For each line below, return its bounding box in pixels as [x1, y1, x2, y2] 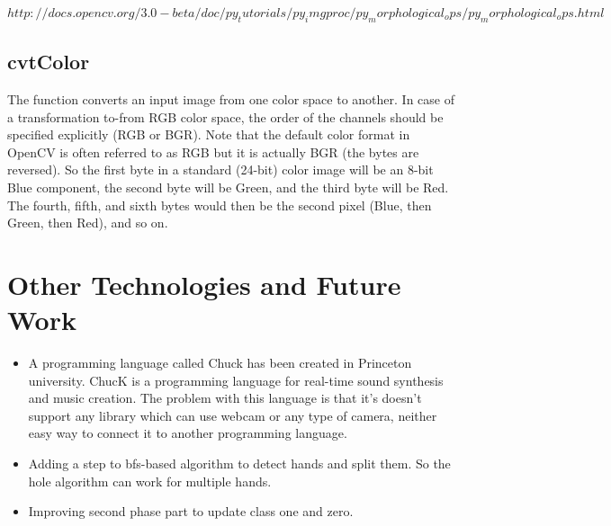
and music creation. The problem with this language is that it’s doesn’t [28, 388, 422, 407]
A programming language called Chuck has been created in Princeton [28, 353, 412, 372]
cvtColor [7, 48, 90, 76]
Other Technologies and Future [7, 265, 401, 302]
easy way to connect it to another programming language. [28, 423, 347, 442]
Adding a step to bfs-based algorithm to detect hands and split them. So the [28, 454, 451, 473]
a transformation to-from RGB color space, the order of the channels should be [7, 107, 444, 126]
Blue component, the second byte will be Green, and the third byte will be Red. [7, 177, 449, 196]
